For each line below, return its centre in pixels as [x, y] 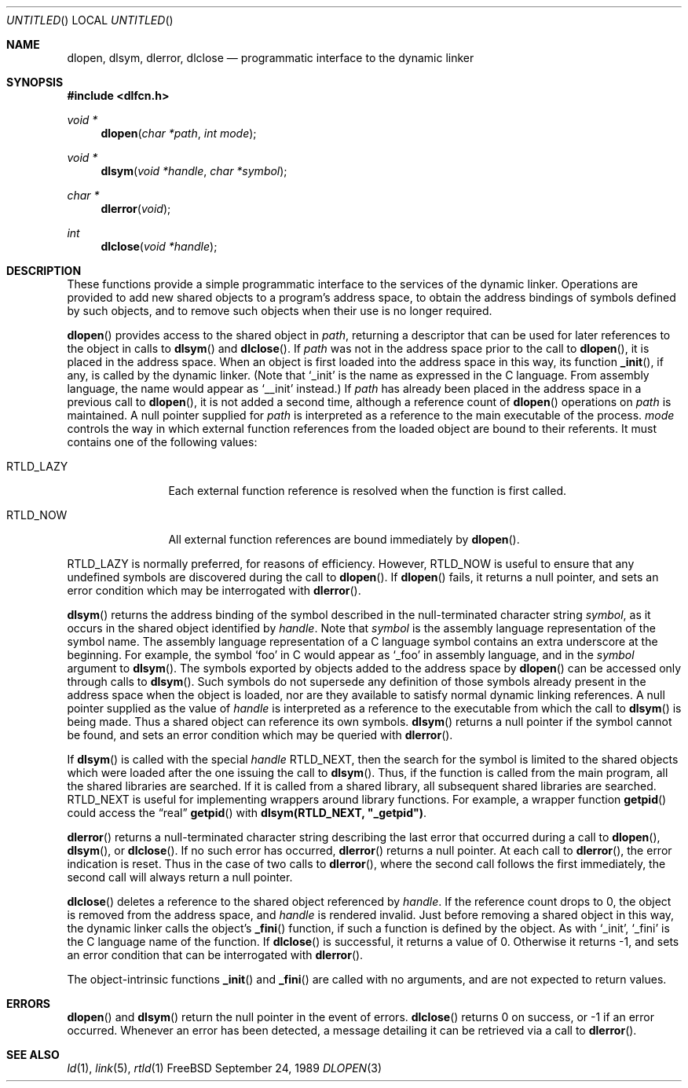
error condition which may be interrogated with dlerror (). [214, 590]
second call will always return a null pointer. [180, 877]
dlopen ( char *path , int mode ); [179, 133]
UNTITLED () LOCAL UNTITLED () [90, 20]
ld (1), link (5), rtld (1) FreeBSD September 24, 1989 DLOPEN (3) [224, 1068]
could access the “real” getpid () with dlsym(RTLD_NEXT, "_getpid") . [247, 813]
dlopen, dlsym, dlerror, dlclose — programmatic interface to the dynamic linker [271, 58]
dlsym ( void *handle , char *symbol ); [194, 171]
